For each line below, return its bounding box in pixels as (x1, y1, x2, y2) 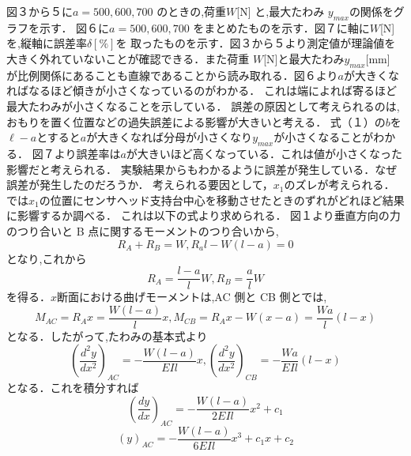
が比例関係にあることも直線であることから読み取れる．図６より (6, 66, 338, 83)
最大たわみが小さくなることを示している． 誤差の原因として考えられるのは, (6, 97, 400, 114)
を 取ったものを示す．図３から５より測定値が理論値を (115, 35, 396, 51)
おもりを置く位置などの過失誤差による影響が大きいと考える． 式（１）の (6, 113, 386, 130)
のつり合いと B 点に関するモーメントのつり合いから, (6, 222, 279, 239)
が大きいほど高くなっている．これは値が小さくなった (126, 145, 403, 161)
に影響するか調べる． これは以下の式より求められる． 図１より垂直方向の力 (6, 207, 401, 224)
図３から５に (6, 3, 73, 19)
